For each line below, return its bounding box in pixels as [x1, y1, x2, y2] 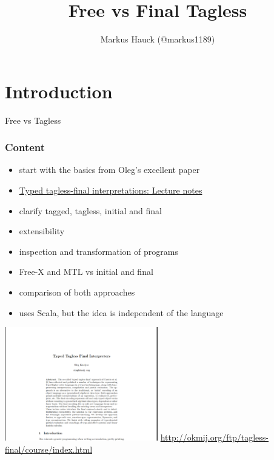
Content [5, 140, 45, 155]
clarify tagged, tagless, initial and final [19, 204, 162, 217]
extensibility [19, 225, 65, 237]
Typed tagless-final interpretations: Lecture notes [19, 184, 202, 197]
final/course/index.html [5, 443, 93, 456]
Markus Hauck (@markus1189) [100, 33, 215, 46]
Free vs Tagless [5, 113, 61, 126]
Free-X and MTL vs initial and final [19, 265, 153, 278]
